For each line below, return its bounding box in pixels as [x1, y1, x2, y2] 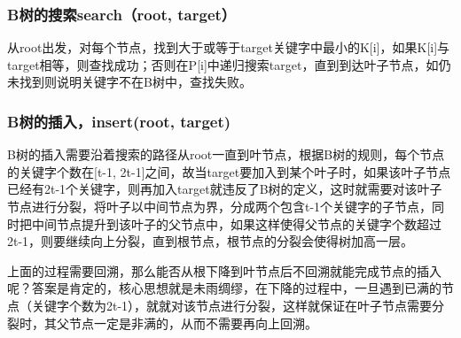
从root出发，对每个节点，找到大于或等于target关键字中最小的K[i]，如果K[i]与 [7, 38, 450, 57]
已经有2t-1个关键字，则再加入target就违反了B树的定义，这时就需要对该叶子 [7, 180, 442, 198]
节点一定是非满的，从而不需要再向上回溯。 [68, 313, 317, 332]
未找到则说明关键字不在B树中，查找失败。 [7, 73, 252, 91]
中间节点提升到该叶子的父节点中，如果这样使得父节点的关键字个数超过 [31, 214, 441, 233]
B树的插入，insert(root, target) [7, 110, 231, 132]
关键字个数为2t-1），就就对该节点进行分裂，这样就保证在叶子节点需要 [31, 296, 433, 314]
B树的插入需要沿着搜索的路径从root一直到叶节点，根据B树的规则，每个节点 [7, 145, 445, 164]
